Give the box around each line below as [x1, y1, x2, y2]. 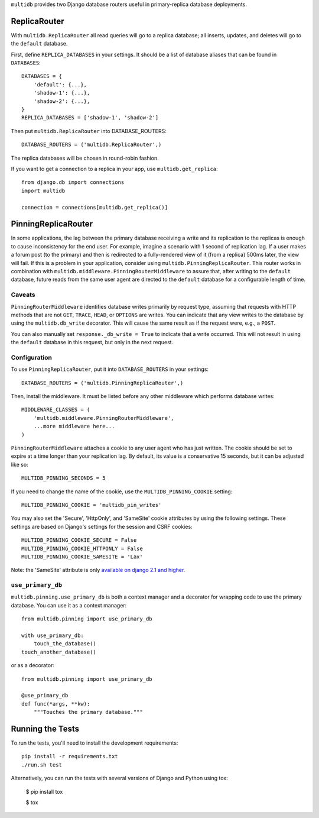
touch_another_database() [21, 648, 97, 655]
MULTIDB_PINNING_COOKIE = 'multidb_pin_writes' [21, 502, 162, 508]
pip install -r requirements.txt [21, 753, 118, 760]
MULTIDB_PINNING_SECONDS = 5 [21, 475, 106, 481]
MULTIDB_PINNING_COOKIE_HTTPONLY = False [21, 545, 143, 552]
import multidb [21, 187, 66, 194]
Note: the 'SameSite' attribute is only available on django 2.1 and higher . [11, 567, 185, 574]
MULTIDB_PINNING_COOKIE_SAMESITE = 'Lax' [21, 553, 143, 560]
